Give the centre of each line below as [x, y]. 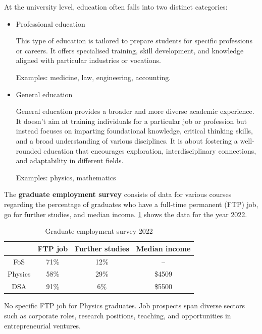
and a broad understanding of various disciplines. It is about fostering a [127, 140]
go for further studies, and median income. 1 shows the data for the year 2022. [126, 214]
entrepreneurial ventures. [42, 325]
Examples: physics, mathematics [66, 177]
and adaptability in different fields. [70, 160]
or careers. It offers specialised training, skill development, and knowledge [130, 50]
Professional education [50, 23]
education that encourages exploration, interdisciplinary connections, [150, 150]
